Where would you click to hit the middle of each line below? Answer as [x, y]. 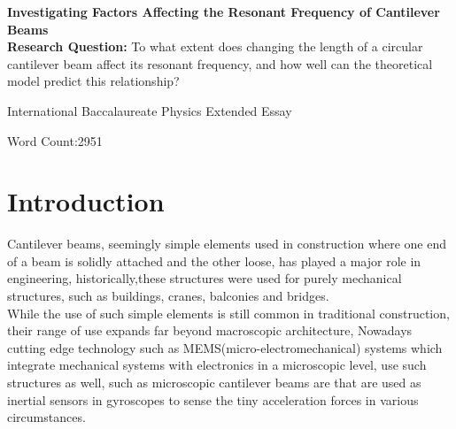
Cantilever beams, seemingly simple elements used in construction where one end [227, 244]
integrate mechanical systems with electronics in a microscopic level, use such [217, 365]
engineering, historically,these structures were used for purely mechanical [205, 278]
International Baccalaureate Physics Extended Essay [150, 110]
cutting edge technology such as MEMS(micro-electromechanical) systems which [225, 347]
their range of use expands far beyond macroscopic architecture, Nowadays [210, 330]
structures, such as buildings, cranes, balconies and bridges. [168, 296]
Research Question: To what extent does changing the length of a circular [215, 46]
